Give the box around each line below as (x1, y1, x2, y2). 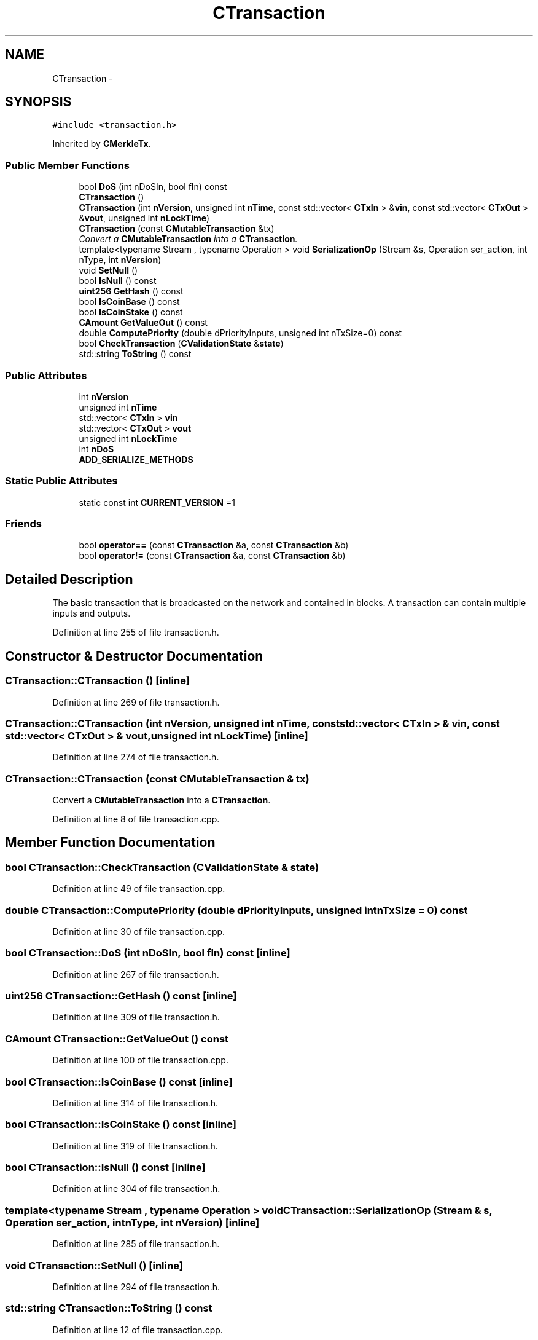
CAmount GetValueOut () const (79, 317, 208, 328)
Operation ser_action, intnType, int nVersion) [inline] (5, 1216, 260, 1229)
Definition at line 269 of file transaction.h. (52, 696, 220, 707)
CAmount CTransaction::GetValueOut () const (5, 1032, 229, 1045)
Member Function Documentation (5, 835, 216, 851)
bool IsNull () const (79, 275, 157, 286)
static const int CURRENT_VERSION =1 (79, 497, 235, 508)
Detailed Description (5, 571, 133, 587)
